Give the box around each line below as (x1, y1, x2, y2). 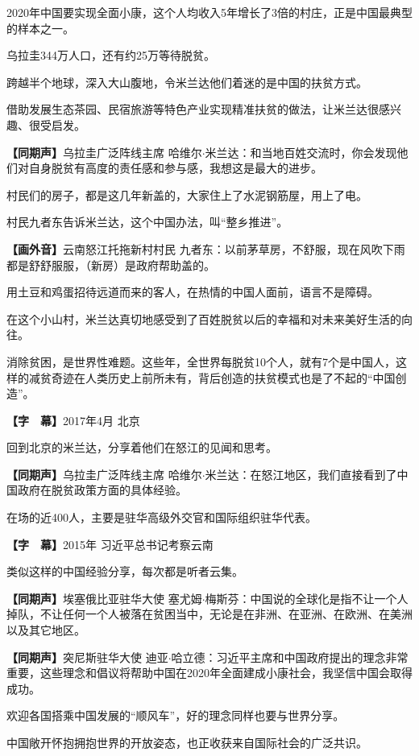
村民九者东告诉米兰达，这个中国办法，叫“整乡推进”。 (6, 213, 288, 230)
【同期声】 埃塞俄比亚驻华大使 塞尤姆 (6, 589, 202, 606)
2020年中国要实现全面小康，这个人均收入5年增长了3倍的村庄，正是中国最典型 (6, 4, 413, 20)
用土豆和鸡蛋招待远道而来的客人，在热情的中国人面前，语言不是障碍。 (6, 283, 379, 300)
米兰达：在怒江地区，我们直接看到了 (205, 465, 397, 482)
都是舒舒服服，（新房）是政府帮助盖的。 (6, 256, 215, 273)
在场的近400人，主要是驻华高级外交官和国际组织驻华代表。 (6, 509, 317, 526)
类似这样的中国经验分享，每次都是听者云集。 (6, 563, 243, 580)
